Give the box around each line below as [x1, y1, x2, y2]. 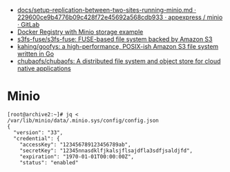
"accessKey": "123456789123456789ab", [19, 141, 131, 148]
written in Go [17, 50, 54, 58]
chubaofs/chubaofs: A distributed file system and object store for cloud [17, 57, 221, 65]
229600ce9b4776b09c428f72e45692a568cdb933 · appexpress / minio [17, 13, 223, 21]
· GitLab [17, 21, 40, 28]
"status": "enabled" [19, 159, 79, 166]
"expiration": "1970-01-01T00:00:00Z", [19, 153, 135, 160]
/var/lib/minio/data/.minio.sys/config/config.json [7, 117, 159, 124]
